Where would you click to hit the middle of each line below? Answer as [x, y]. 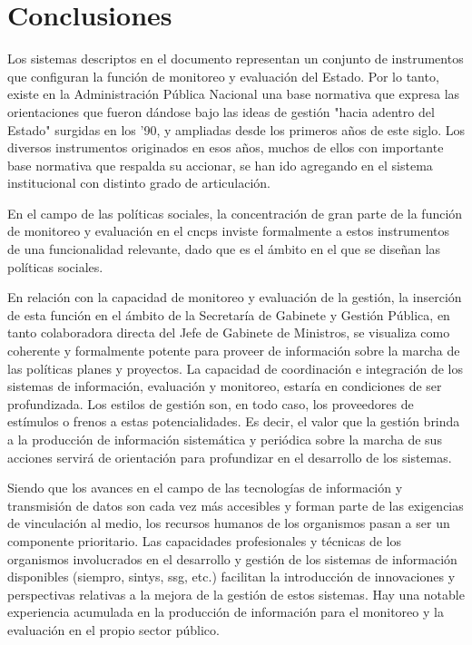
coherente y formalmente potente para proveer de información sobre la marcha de [234, 351]
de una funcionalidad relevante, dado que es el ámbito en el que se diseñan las [224, 249]
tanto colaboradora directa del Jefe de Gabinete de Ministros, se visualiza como [229, 332]
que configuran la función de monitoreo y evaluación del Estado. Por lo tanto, [223, 76]
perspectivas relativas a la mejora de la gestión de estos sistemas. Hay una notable [236, 594]
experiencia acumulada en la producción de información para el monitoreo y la [226, 612]
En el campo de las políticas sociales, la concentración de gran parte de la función [235, 213]
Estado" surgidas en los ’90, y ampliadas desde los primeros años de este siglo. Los [236, 129]
